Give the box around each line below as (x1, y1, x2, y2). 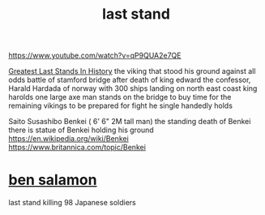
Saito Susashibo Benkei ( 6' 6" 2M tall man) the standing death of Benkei (8, 117, 251, 127)
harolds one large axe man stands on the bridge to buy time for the (8, 92, 232, 102)
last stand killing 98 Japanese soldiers (8, 198, 136, 208)
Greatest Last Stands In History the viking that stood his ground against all (8, 67, 256, 76)
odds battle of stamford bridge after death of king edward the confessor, (8, 75, 251, 85)
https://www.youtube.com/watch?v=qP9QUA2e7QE (8, 50, 182, 61)
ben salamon (8, 171, 97, 189)
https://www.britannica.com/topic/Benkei (8, 143, 146, 153)
